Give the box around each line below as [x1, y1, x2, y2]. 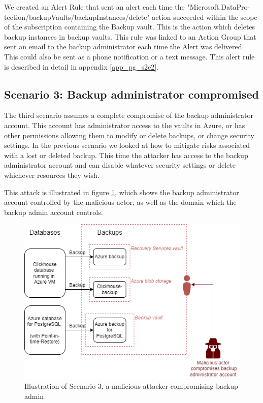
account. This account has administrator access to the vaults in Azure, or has [4, 119, 245, 130]
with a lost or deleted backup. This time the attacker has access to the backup [4, 149, 248, 160]
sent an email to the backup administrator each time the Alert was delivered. [4, 41, 244, 52]
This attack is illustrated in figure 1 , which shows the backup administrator [4, 187, 239, 197]
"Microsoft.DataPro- [187, 2, 250, 12]
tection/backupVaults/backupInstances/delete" [4, 11, 150, 22]
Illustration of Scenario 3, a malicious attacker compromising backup [24, 381, 238, 391]
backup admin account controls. [4, 206, 103, 217]
